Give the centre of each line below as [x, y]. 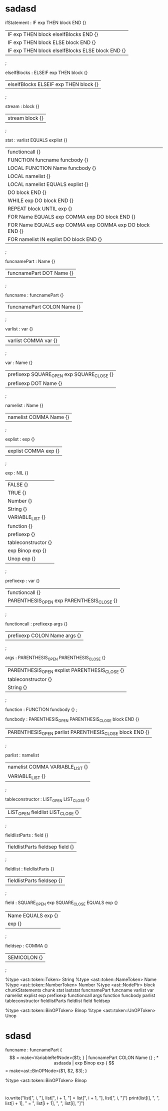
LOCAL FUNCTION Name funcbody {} [52, 168]
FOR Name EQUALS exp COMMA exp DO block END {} [72, 216]
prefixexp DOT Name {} [35, 383]
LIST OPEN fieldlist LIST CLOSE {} [43, 812]
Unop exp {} [22, 559]
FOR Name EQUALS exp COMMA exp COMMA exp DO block [79, 224]
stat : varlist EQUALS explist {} [36, 140]
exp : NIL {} [17, 473]
